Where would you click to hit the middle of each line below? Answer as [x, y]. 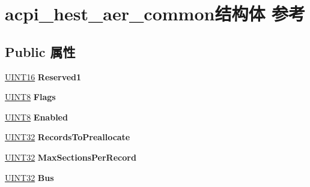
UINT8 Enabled [36, 117]
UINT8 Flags [30, 97]
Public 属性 [40, 51]
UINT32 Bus [29, 177]
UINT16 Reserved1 [43, 76]
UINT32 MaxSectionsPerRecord [71, 157]
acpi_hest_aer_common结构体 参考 [155, 13]
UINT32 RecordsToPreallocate [68, 137]
